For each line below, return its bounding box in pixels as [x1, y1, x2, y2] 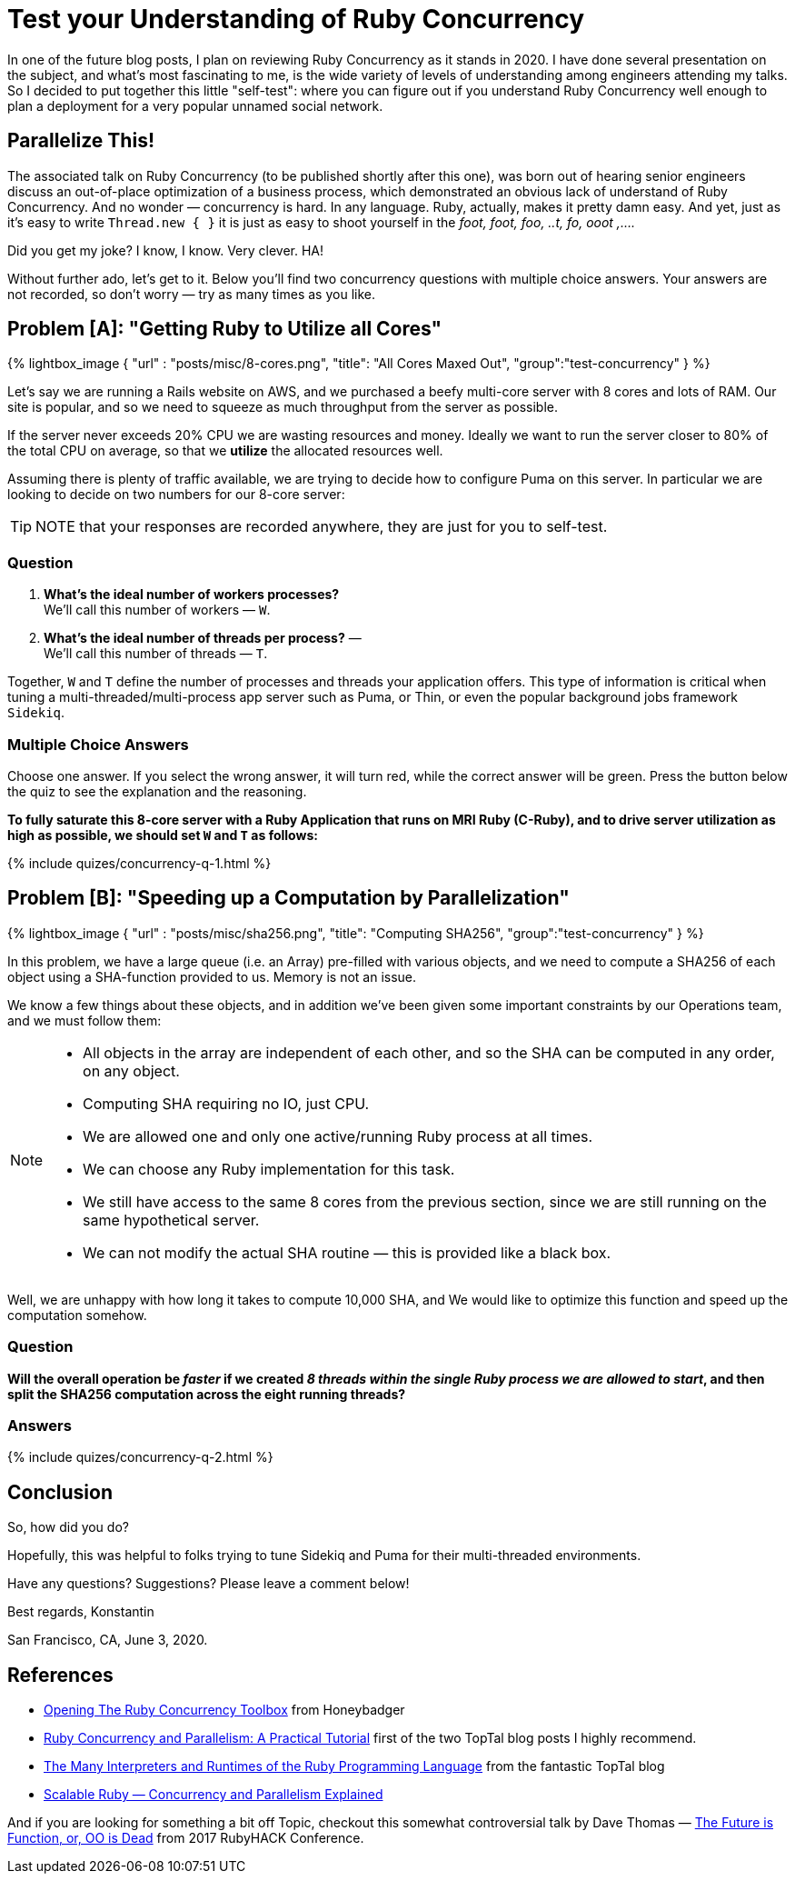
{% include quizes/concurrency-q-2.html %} [7, 1449, 273, 1466]
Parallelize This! [7, 129, 154, 153]
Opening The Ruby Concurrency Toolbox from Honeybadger [44, 1701, 405, 1717]
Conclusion [7, 1480, 114, 1504]
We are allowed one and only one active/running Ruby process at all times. [83, 1126, 593, 1146]
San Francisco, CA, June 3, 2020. [7, 1632, 208, 1648]
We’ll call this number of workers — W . [44, 602, 271, 618]
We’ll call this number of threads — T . [44, 645, 268, 662]
